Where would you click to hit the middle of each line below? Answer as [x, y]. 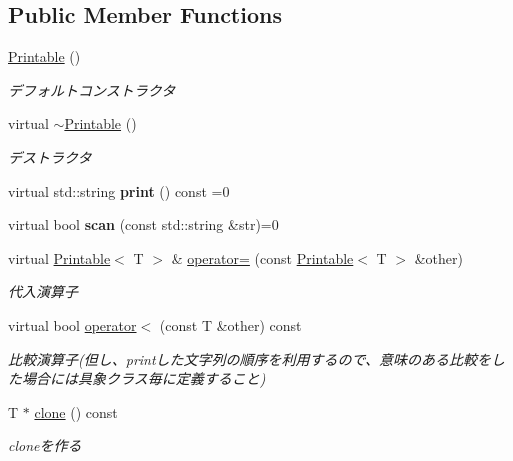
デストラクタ [50, 156]
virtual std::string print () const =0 [119, 190]
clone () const [76, 411]
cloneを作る [45, 445]
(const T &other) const [230, 324]
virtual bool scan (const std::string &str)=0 [143, 224]
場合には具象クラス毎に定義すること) [143, 378]
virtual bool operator [72, 324]
